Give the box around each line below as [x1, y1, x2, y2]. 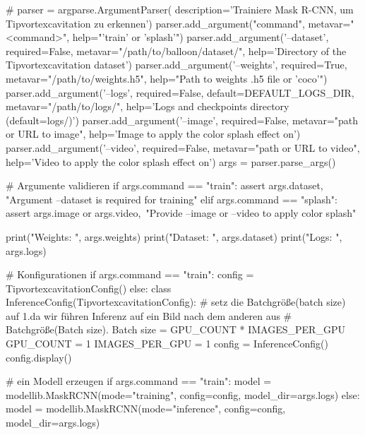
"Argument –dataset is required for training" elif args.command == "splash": [6, 191, 337, 206]
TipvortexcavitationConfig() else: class [6, 280, 172, 295]
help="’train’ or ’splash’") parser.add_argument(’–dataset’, [72, 30, 329, 44]
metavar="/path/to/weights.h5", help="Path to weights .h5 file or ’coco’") [6, 71, 328, 85]
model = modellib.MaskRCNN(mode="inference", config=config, [6, 401, 286, 416]
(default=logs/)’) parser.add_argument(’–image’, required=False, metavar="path [6, 112, 359, 127]
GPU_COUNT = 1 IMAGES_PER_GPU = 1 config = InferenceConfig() [6, 336, 328, 351]
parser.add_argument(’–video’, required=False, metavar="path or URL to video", [6, 140, 360, 155]
